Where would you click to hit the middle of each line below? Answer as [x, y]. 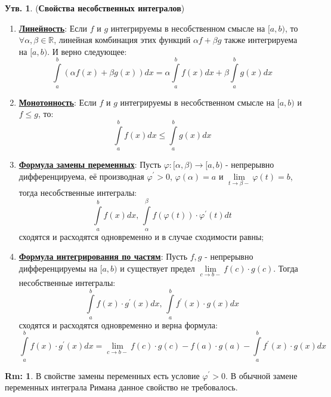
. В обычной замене [262, 375]
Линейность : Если [53, 28]
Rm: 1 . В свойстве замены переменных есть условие [102, 375]
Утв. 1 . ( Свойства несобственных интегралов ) [95, 8]
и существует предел [157, 268]
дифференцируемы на [58, 268]
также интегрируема [261, 40]
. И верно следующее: [87, 51]
